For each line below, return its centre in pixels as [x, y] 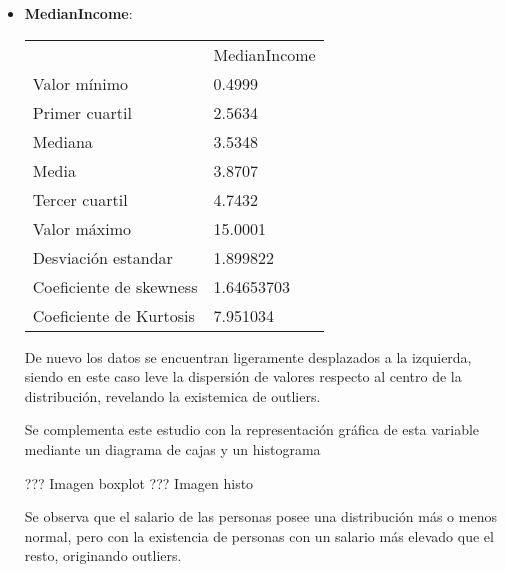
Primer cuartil [82, 112]
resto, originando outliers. [103, 555]
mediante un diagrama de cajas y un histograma [172, 448]
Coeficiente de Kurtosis [113, 315]
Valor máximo [82, 228]
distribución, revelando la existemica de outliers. [172, 395]
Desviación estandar [102, 257]
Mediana [62, 141]
